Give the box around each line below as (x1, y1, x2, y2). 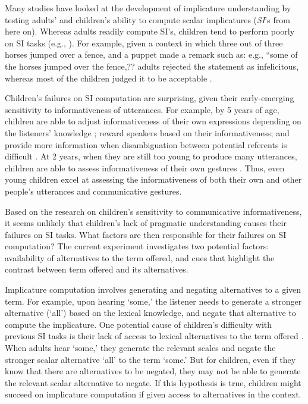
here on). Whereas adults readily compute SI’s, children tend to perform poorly (5, 25, 295, 37)
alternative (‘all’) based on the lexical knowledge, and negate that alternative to (5, 306, 296, 319)
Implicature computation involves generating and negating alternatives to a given (5, 283, 301, 296)
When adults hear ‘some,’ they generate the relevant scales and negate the (5, 342, 276, 354)
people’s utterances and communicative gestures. (5, 184, 182, 197)
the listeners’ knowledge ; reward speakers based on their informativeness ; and (5, 126, 290, 139)
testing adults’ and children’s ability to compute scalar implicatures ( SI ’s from (5, 13, 290, 26)
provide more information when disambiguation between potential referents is (5, 138, 287, 151)
